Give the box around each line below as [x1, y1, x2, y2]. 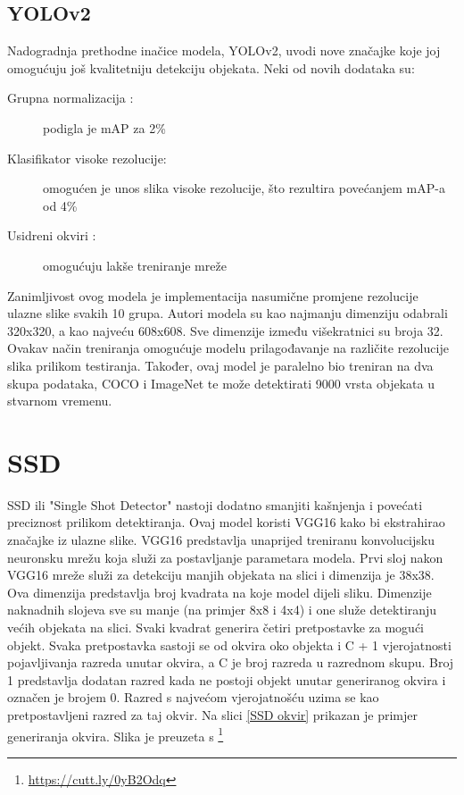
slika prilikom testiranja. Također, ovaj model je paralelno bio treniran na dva [7, 356, 434, 374]
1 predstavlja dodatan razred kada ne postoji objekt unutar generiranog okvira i [7, 670, 446, 689]
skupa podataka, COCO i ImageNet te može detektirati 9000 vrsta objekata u [7, 373, 435, 392]
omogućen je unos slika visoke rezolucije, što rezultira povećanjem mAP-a [43, 179, 445, 197]
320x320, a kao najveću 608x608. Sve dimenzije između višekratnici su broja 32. [7, 321, 443, 339]
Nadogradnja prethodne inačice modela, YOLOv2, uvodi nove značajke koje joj [7, 41, 441, 60]
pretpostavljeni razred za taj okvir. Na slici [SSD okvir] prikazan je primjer [7, 705, 418, 724]
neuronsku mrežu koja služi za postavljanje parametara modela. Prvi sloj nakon [7, 548, 443, 566]
